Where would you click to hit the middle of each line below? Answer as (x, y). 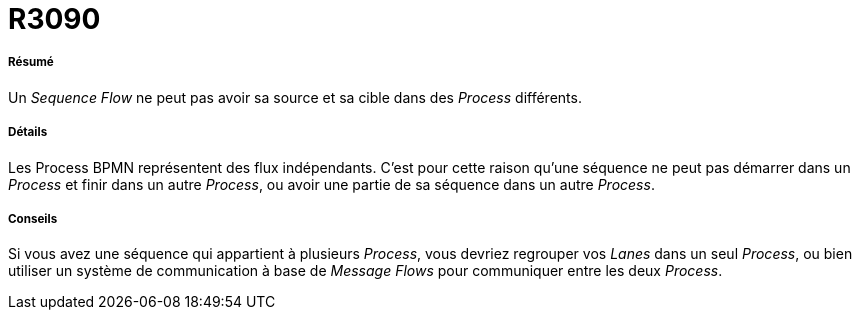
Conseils (33, 218)
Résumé (31, 62)
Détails (28, 132)
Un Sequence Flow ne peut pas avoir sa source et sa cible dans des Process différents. (295, 97)
